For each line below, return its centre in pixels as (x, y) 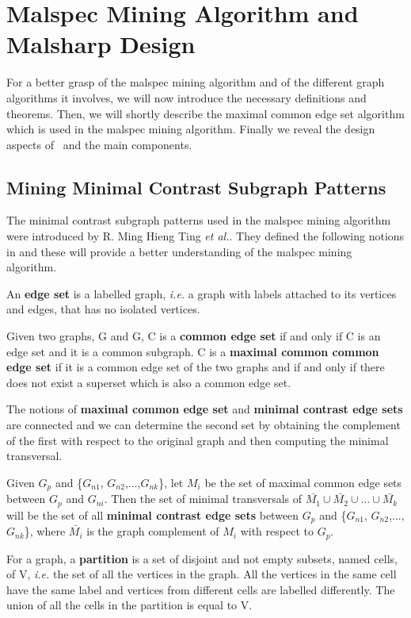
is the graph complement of (153, 531)
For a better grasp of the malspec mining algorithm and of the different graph (196, 82)
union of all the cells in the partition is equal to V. (129, 605)
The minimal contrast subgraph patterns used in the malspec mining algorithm (199, 220)
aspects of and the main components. (99, 144)
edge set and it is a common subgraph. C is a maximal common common (193, 351)
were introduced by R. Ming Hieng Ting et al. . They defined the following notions (205, 236)
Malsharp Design (101, 44)
